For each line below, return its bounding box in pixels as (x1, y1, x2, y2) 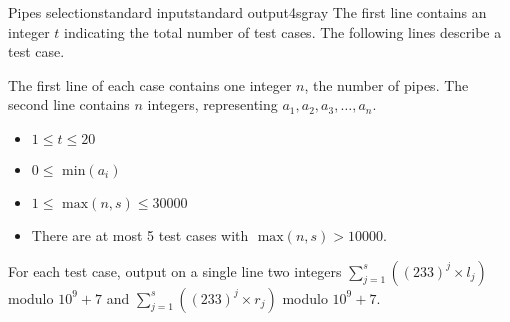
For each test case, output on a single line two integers (8, 260, 342, 281)
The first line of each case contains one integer (8, 74, 292, 95)
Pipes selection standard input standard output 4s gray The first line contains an (8, 2, 487, 22)
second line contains (8, 94, 130, 115)
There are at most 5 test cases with (31, 224, 249, 245)
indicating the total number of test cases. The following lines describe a (64, 21, 502, 42)
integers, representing (147, 94, 278, 115)
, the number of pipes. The (304, 74, 469, 95)
